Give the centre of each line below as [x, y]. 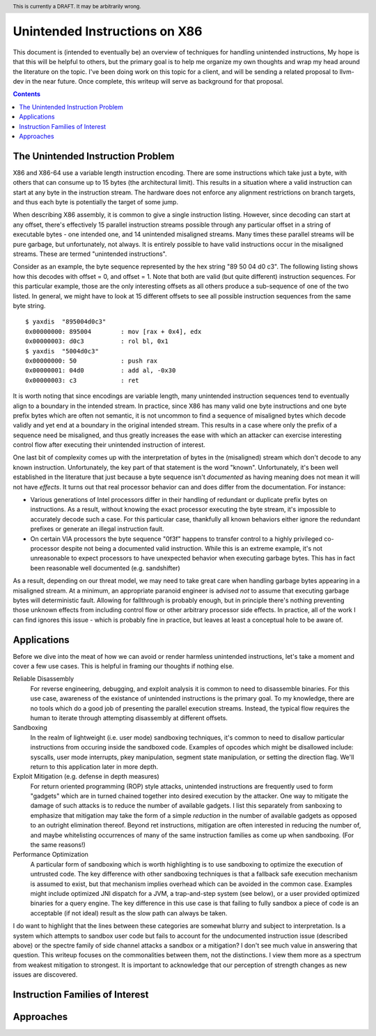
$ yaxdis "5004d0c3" [62, 351]
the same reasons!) [58, 845]
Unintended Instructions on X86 [108, 32]
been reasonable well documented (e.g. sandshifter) [105, 567]
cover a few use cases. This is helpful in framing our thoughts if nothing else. [124, 666]
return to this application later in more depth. [94, 766]
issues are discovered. [45, 975]
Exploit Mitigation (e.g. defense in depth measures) [86, 777]
